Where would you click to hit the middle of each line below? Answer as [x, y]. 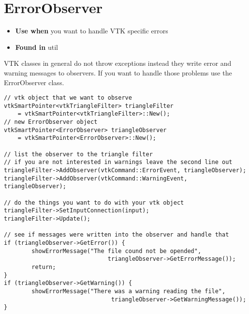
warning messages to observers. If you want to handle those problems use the [118, 72]
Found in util [37, 47]
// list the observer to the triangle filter [78, 154]
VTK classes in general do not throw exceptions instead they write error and [118, 63]
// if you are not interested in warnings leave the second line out [118, 162]
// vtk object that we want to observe [68, 98]
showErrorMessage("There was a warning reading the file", [129, 291]
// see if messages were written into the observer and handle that [117, 235]
